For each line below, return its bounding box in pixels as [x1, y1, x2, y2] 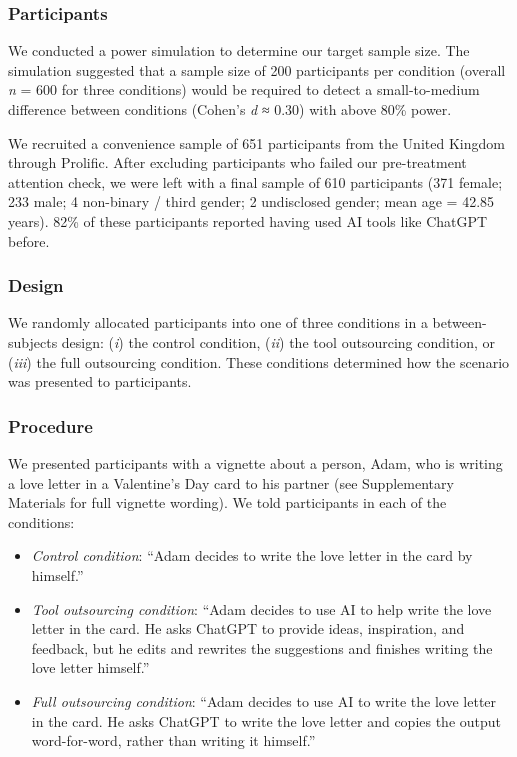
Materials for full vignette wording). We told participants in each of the [8, 492, 447, 513]
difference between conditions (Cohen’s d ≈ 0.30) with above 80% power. [8, 99, 452, 119]
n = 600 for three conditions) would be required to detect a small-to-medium [8, 79, 480, 100]
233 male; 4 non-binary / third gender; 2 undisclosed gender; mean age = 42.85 [8, 191, 495, 212]
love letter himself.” [31, 657, 150, 678]
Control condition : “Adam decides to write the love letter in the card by [31, 545, 473, 566]
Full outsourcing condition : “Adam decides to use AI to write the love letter [31, 690, 497, 711]
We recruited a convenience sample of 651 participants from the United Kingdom [8, 132, 505, 153]
